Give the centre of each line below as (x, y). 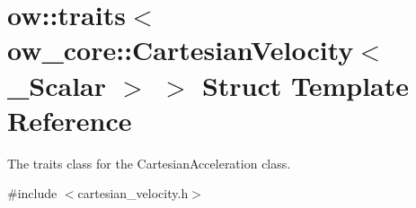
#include (32, 193)
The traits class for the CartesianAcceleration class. (149, 163)
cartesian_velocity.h (133, 193)
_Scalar (57, 85)
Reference (70, 120)
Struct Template (305, 85)
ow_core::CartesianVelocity (181, 50)
